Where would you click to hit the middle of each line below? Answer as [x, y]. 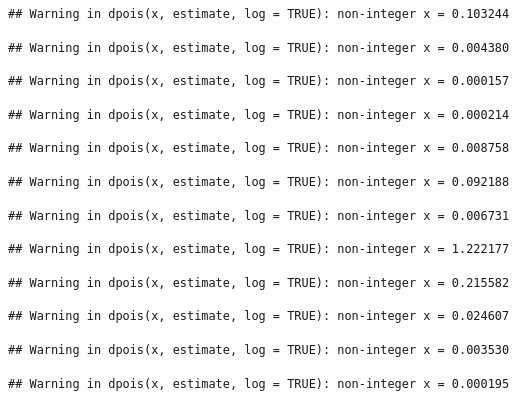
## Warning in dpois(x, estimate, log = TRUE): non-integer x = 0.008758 [259, 148]
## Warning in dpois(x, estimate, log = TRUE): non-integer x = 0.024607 [259, 316]
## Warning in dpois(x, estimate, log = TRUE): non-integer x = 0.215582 [259, 282]
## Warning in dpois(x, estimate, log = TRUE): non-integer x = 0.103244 [259, 14]
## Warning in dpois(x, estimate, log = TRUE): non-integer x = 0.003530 [259, 349]
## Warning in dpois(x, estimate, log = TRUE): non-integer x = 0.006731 [259, 215]
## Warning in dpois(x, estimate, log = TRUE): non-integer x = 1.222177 [259, 249]
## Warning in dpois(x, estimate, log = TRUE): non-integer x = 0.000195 [259, 383]
